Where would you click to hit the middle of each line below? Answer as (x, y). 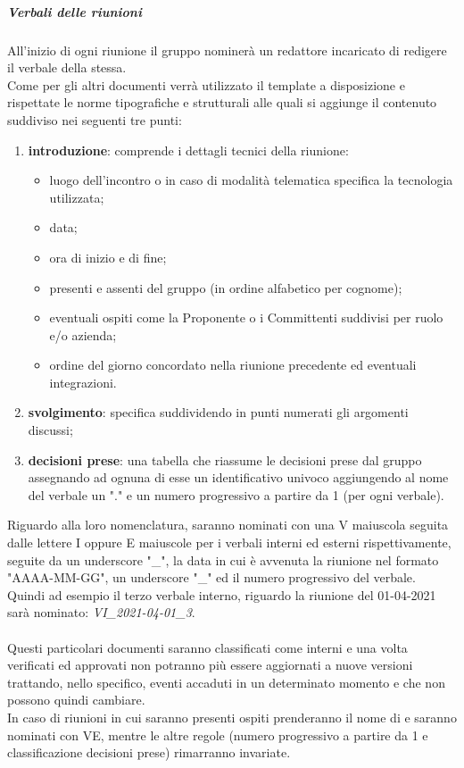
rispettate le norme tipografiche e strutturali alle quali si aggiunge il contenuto (222, 102)
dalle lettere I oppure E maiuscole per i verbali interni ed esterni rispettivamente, (229, 543)
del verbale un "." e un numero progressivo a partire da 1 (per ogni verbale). (236, 494)
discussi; (50, 430)
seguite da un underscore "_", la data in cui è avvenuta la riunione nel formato (223, 559)
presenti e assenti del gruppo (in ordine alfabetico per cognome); (226, 287)
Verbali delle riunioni (75, 11)
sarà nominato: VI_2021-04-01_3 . (101, 612)
